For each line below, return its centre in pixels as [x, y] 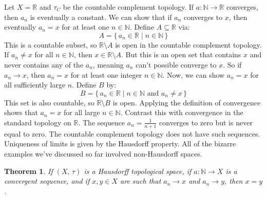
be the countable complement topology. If [128, 7]
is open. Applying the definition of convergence [187, 102]
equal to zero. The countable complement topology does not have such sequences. [132, 133]
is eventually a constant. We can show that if [101, 17]
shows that [21, 112]
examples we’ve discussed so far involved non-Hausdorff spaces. [103, 153]
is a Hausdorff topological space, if [138, 171]
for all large [82, 112]
